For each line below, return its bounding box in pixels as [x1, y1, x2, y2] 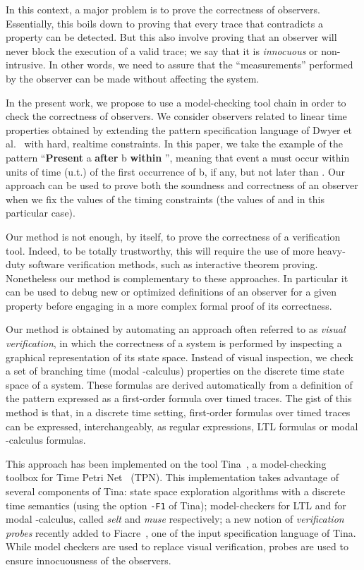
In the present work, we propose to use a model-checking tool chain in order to [6, 95, 346, 109]
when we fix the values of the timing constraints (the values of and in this [6, 191, 324, 206]
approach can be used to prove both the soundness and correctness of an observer [6, 178, 358, 193]
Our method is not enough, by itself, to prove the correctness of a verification [6, 229, 341, 243]
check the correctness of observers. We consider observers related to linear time [6, 109, 347, 123]
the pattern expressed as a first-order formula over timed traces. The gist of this [6, 391, 352, 406]
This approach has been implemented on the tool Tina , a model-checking [6, 456, 327, 471]
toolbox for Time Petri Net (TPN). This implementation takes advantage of [6, 470, 339, 485]
